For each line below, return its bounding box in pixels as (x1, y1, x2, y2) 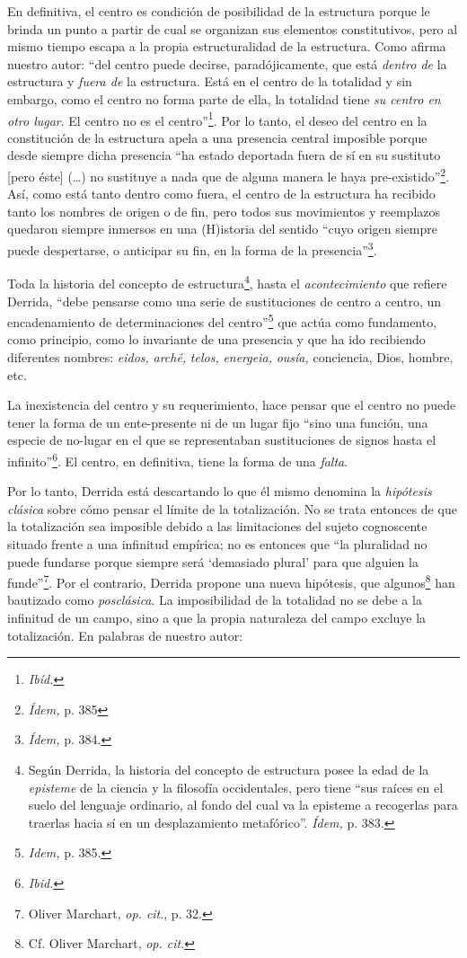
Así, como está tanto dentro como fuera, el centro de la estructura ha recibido (7, 184, 436, 203)
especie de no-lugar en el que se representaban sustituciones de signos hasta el (7, 430, 436, 449)
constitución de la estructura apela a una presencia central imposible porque (7, 128, 427, 146)
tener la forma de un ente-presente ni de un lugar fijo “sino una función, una (7, 412, 428, 431)
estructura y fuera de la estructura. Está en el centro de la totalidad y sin (7, 72, 412, 91)
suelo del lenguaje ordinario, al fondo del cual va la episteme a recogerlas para (28, 795, 458, 814)
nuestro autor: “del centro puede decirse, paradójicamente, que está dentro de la (7, 54, 447, 73)
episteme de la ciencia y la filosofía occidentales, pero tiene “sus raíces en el (28, 777, 444, 796)
